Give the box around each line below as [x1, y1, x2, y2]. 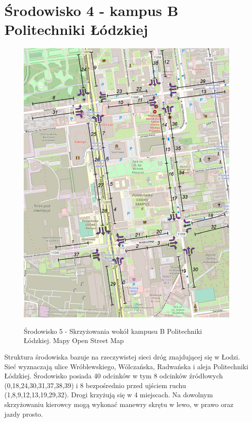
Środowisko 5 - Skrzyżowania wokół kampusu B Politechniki [24, 326, 202, 336]
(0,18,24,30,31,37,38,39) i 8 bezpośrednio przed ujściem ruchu [4, 380, 186, 390]
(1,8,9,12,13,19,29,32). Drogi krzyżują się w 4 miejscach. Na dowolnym [4, 390, 213, 400]
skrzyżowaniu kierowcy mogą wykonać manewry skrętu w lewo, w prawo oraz [4, 399, 234, 409]
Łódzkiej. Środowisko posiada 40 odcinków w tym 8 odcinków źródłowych [4, 371, 223, 381]
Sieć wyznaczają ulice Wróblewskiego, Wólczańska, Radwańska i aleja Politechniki [4, 361, 249, 371]
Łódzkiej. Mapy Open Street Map [24, 335, 124, 345]
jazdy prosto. [4, 408, 43, 419]
